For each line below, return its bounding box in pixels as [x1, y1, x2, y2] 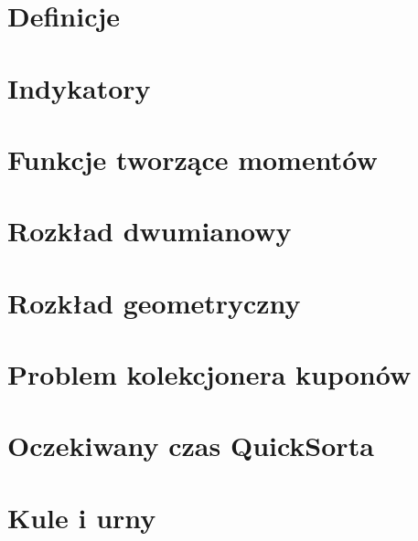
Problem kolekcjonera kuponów [7, 355, 412, 393]
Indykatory [7, 69, 151, 106]
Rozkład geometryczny [7, 283, 301, 321]
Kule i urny [7, 498, 156, 536]
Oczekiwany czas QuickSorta [7, 427, 374, 464]
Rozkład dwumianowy [7, 212, 292, 249]
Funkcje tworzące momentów [7, 140, 378, 177]
